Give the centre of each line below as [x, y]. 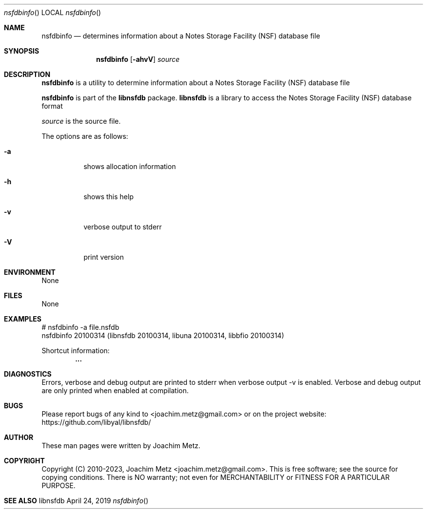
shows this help [108, 197]
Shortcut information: [76, 351]
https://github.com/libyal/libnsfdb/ [96, 422]
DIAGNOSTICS [28, 374]
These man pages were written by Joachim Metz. [121, 446]
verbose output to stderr [123, 227]
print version [104, 257]
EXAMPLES [23, 319]
